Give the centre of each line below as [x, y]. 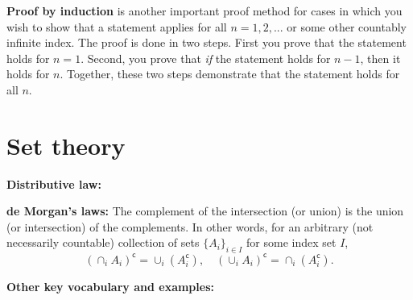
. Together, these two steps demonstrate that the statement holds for [230, 74]
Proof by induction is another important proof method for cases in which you [204, 10]
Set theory [66, 145]
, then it [380, 58]
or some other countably [347, 26]
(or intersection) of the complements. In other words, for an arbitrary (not [190, 226]
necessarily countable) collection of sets [103, 242]
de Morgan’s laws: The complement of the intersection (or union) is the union [205, 211]
